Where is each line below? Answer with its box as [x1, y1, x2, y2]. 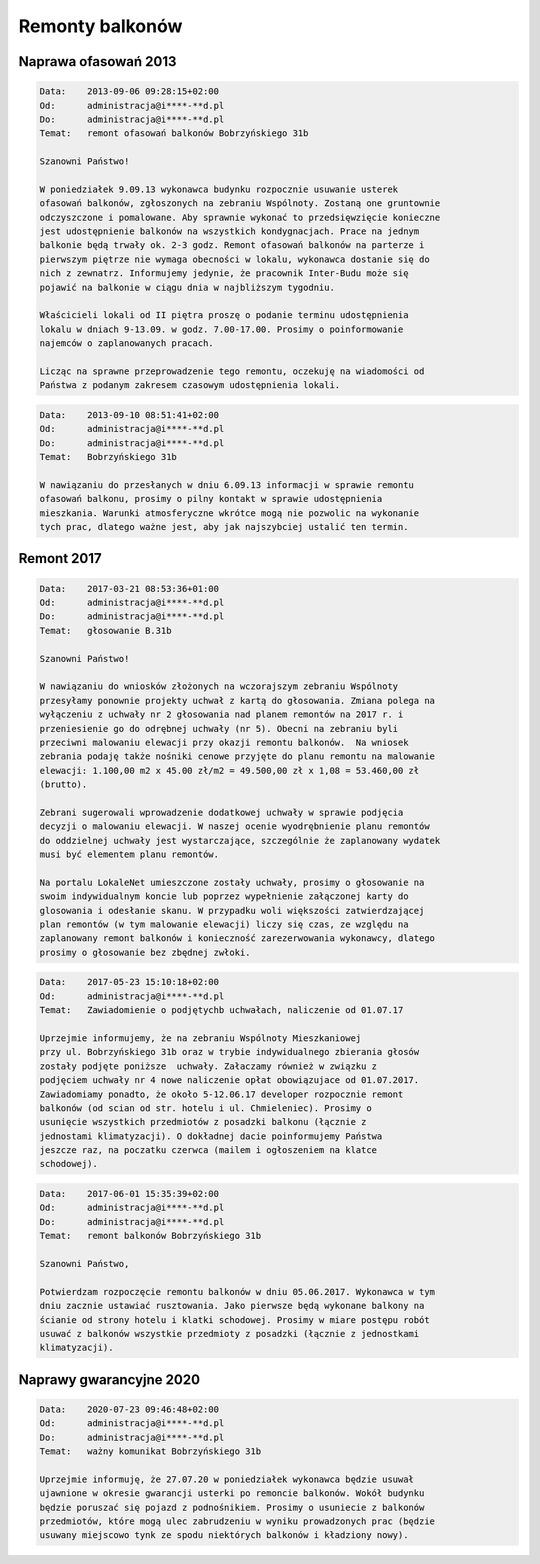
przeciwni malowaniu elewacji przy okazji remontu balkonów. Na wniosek [39, 736, 409, 748]
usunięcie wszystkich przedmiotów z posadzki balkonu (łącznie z [39, 1116, 367, 1128]
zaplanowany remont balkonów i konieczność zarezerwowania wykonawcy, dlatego [39, 933, 435, 944]
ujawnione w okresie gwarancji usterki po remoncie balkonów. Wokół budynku [39, 1488, 425, 1499]
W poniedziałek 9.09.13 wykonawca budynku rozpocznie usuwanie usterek [39, 183, 399, 195]
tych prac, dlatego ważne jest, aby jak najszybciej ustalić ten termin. [39, 521, 409, 533]
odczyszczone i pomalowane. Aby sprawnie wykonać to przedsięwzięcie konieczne [39, 211, 441, 223]
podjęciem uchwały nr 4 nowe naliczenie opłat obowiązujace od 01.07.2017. [39, 1075, 420, 1086]
